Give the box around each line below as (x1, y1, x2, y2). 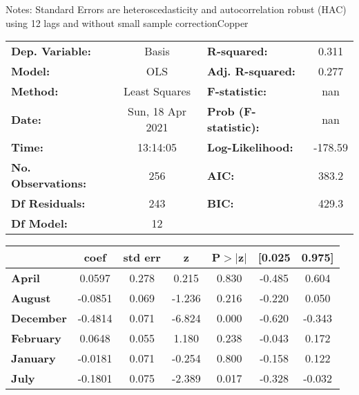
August (11, 290, 51, 306)
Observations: (11, 175, 87, 192)
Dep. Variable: (11, 43, 91, 59)
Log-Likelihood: (207, 139, 293, 156)
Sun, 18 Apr (128, 103, 186, 120)
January (11, 350, 56, 367)
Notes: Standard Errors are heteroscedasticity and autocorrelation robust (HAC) (6, 2, 347, 16)
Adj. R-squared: (207, 63, 295, 80)
